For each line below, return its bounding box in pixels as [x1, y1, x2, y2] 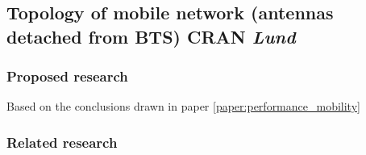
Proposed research [6, 66, 128, 86]
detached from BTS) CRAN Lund [6, 23, 296, 48]
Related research [6, 132, 118, 152]
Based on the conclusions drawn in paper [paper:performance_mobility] [6, 98, 360, 115]
